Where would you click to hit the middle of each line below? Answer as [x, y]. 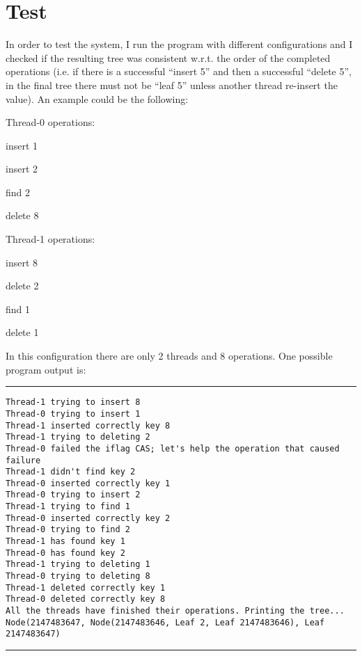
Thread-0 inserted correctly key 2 [88, 518]
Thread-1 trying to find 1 [68, 507]
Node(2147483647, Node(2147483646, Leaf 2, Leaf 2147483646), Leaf [165, 622]
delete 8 [22, 215]
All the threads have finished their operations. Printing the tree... [175, 611]
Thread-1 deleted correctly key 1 [86, 587]
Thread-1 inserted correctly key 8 [88, 425]
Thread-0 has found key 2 [65, 553]
